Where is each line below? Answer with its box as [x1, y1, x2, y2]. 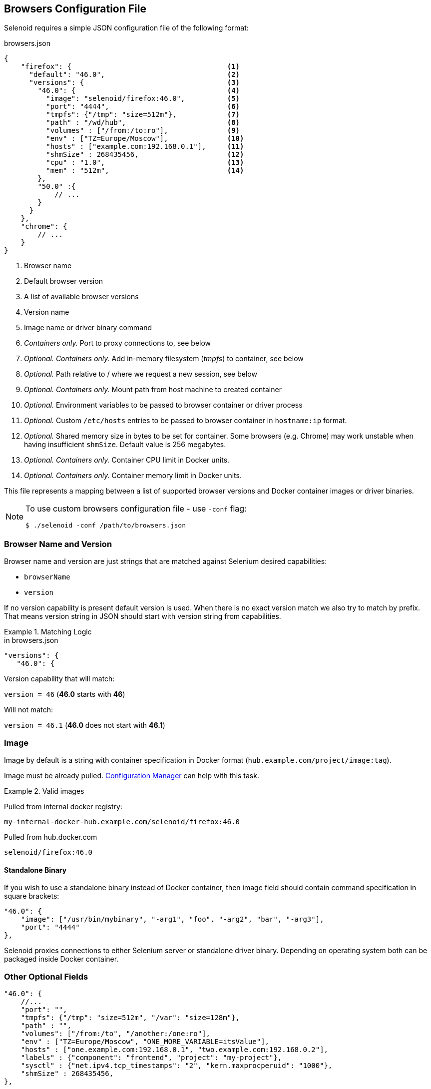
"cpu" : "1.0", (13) [46, 158, 244, 167]
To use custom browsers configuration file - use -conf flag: [25, 504, 247, 514]
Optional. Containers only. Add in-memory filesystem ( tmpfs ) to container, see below [24, 354, 304, 363]
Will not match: [4, 705, 53, 714]
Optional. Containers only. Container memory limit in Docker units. [24, 471, 242, 480]
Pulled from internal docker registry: [4, 802, 122, 811]
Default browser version [24, 277, 103, 286]
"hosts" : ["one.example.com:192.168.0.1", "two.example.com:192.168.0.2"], [20, 1045, 329, 1054]
